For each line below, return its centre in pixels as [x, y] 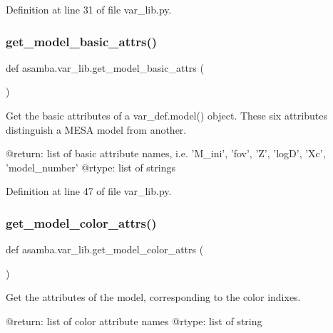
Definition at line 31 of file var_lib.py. [89, 9]
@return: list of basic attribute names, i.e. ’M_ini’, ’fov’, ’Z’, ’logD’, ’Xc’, [166, 153]
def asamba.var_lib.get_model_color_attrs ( [105, 249]
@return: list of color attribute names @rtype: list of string [134, 321]
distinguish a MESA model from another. [96, 129]
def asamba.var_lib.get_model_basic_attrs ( [105, 67]
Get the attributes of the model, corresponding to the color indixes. [153, 297]
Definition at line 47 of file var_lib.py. [89, 191]
